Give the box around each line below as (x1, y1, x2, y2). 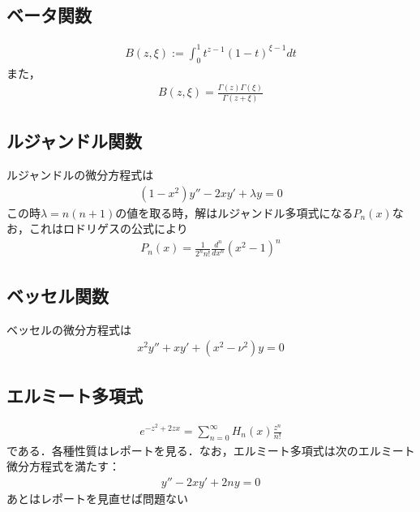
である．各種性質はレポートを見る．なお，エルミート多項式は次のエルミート (6, 441, 415, 458)
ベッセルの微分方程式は (6, 321, 131, 338)
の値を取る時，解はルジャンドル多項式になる (115, 204, 354, 221)
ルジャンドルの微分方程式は (6, 166, 154, 183)
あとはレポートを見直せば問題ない (6, 490, 188, 507)
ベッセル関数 (6, 282, 109, 308)
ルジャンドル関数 (6, 128, 142, 153)
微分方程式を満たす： (6, 458, 120, 475)
